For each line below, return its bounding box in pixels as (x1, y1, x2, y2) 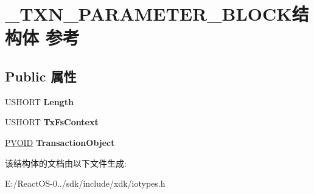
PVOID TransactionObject (5, 136, 115, 148)
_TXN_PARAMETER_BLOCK (5, 1, 292, 26)
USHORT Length (5, 95, 74, 108)
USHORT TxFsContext (5, 116, 99, 128)
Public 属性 (5, 66, 77, 85)
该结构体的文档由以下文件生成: (5, 156, 127, 169)
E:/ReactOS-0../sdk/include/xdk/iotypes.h (5, 177, 166, 190)
